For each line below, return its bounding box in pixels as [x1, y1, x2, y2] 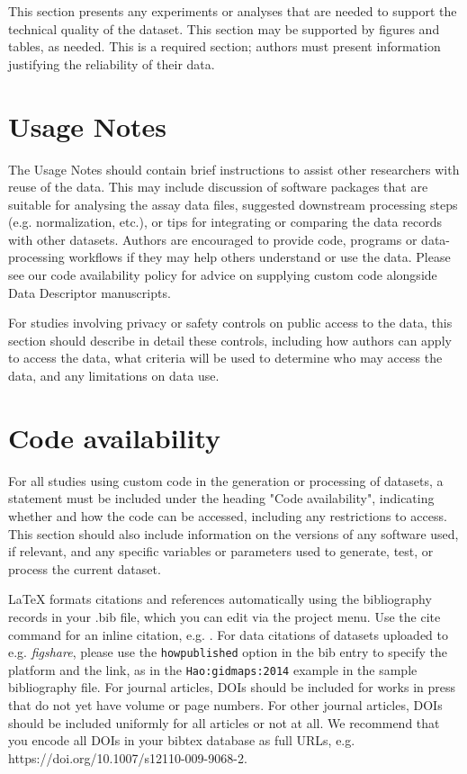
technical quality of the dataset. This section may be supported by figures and [8, 19, 440, 38]
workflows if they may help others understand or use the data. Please [68, 247, 451, 266]
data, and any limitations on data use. [8, 366, 220, 385]
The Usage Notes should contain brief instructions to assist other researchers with [8, 159, 460, 178]
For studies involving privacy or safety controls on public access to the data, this [8, 313, 453, 332]
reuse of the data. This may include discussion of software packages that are [8, 177, 428, 196]
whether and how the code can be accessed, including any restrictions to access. [8, 506, 447, 525]
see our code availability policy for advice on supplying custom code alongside [8, 265, 437, 284]
